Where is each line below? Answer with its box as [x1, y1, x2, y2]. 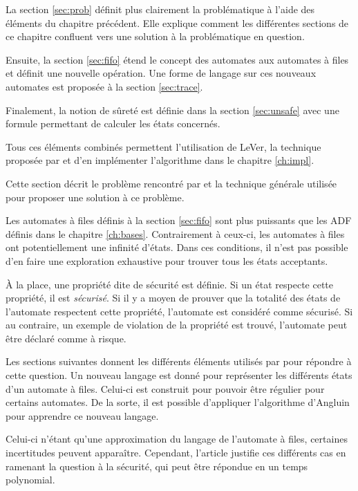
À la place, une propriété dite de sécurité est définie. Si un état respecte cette [6, 277, 333, 291]
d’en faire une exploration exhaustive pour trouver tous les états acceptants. [6, 253, 328, 268]
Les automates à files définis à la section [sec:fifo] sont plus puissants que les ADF [6, 213, 352, 228]
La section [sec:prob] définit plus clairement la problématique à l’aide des [6, 2, 315, 16]
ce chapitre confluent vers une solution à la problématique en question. [6, 29, 305, 44]
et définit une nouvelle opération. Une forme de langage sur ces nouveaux [6, 66, 317, 80]
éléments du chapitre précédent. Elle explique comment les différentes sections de [6, 15, 349, 30]
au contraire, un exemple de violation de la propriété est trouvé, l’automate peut [6, 317, 348, 332]
